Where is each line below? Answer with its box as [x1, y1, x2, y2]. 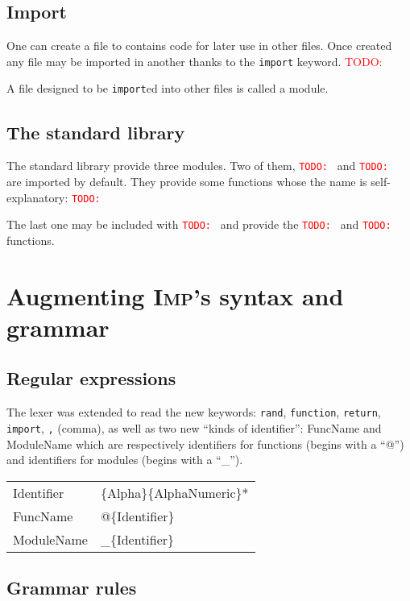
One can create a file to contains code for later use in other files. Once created [6, 37, 392, 54]
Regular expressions [6, 366, 176, 391]
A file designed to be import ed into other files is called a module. [6, 80, 329, 97]
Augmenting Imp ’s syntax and [6, 279, 344, 312]
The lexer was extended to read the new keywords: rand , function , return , [6, 404, 381, 421]
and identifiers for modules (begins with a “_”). [6, 451, 243, 468]
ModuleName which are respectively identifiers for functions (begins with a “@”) [6, 435, 404, 452]
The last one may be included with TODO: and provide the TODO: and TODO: [6, 216, 391, 233]
